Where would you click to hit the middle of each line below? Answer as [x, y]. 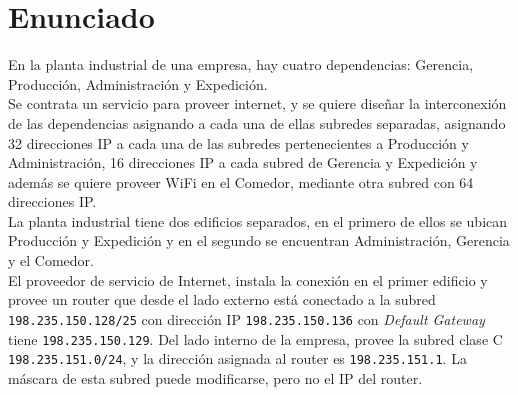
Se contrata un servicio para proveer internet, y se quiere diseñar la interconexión [257, 103]
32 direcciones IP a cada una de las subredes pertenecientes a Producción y [238, 142]
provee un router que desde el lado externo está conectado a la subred [222, 299]
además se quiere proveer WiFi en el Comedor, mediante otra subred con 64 [241, 181]
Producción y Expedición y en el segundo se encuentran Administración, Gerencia [259, 240]
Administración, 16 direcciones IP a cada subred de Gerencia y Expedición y [243, 162]
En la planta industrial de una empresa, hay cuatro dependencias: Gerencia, [241, 64]
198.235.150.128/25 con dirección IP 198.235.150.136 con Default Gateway [246, 318]
